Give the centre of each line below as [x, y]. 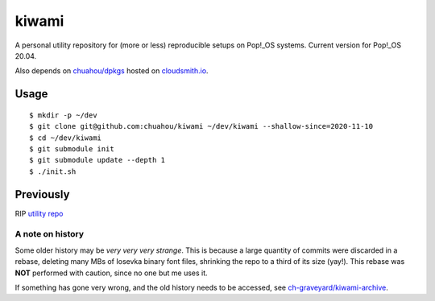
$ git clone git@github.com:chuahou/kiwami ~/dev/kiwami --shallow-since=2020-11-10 [201, 126]
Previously [42, 194]
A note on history [50, 234]
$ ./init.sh [53, 171]
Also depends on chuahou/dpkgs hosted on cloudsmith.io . [112, 71]
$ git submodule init [72, 148]
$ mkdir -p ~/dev [63, 115]
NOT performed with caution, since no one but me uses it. [112, 273]
